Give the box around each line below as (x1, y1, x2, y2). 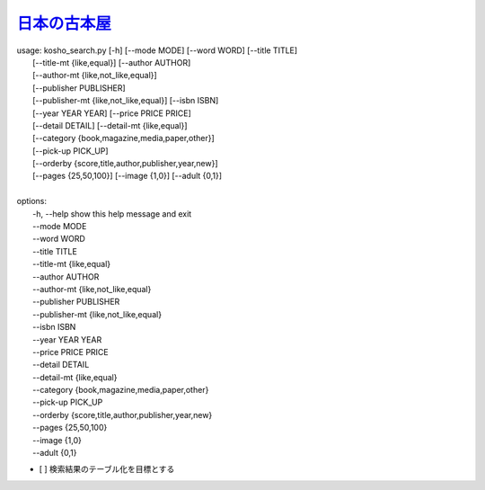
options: (16, 196, 48, 207)
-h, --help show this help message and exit (32, 208, 192, 219)
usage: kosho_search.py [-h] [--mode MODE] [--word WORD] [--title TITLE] (16, 45, 298, 56)
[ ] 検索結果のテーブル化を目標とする (39, 464, 175, 475)
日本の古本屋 (16, 13, 112, 33)
